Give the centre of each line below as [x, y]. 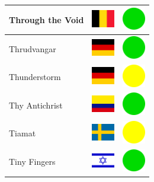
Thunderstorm [35, 77]
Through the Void [46, 19]
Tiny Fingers [32, 162]
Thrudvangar [33, 48]
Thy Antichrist [36, 105]
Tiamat [23, 133]
